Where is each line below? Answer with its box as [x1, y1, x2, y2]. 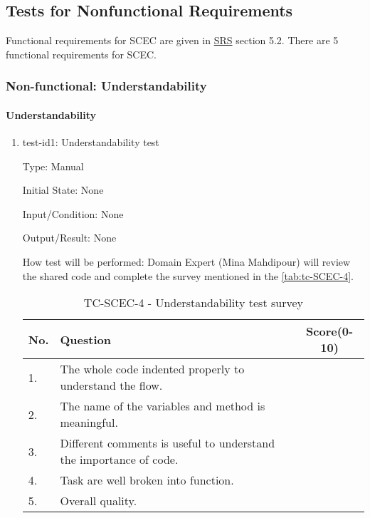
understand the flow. [60, 377, 163, 394]
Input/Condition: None [22, 206, 124, 221]
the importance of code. [60, 451, 179, 468]
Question [60, 331, 111, 348]
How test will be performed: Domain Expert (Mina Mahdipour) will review [22, 254, 351, 269]
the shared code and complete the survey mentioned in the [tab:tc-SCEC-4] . [22, 268, 354, 283]
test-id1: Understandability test [22, 135, 159, 150]
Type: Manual [22, 158, 84, 173]
